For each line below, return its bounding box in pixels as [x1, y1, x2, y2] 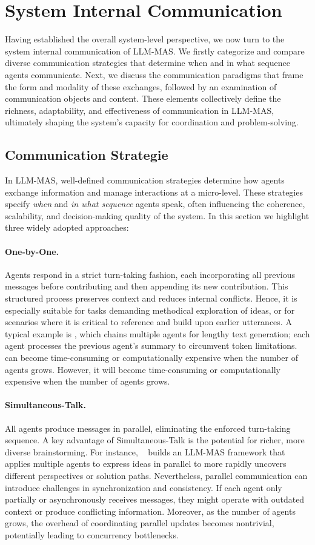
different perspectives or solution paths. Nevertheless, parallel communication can [5, 469, 308, 481]
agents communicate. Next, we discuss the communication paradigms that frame [5, 68, 303, 81]
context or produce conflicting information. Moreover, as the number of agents [5, 504, 296, 517]
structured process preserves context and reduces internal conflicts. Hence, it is [5, 292, 297, 305]
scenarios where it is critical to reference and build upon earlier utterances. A [5, 315, 292, 328]
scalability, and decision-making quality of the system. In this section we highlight [5, 209, 310, 222]
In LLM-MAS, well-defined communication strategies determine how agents [5, 174, 285, 187]
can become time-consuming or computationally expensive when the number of [5, 351, 298, 363]
